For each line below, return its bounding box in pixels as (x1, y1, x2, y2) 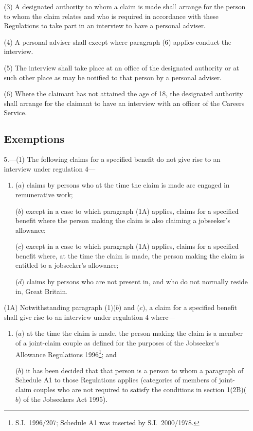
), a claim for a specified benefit (142, 302, 237, 312)
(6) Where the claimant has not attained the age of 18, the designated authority (4, 88, 243, 99)
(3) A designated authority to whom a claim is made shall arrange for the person (4, 1, 246, 11)
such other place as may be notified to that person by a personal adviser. (4, 72, 222, 82)
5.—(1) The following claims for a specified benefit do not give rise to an (4, 154, 220, 164)
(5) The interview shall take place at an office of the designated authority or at (4, 62, 239, 72)
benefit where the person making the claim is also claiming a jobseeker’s (15, 215, 231, 225)
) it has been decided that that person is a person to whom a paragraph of (21, 365, 244, 375)
